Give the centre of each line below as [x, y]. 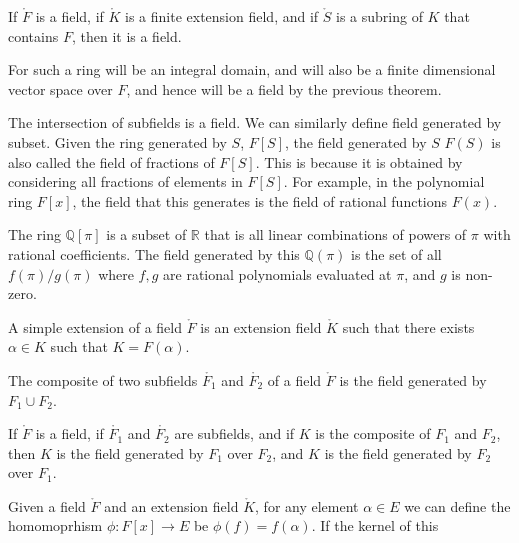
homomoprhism [55, 525]
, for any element [307, 505]
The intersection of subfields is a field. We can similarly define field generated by [255, 122]
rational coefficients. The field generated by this [154, 253]
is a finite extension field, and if [222, 16]
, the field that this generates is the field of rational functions [260, 200]
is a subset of [146, 234]
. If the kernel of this [375, 525]
